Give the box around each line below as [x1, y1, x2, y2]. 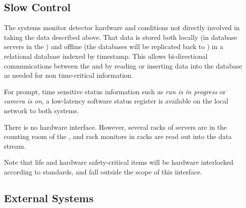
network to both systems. [4, 105, 79, 115]
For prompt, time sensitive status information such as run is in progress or [4, 86, 226, 96]
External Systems [4, 190, 94, 205]
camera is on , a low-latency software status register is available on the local [4, 96, 229, 106]
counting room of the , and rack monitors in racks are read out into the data [4, 131, 232, 141]
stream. [4, 140, 26, 151]
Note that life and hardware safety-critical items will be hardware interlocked [4, 157, 233, 167]
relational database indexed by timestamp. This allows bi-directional [4, 51, 208, 61]
